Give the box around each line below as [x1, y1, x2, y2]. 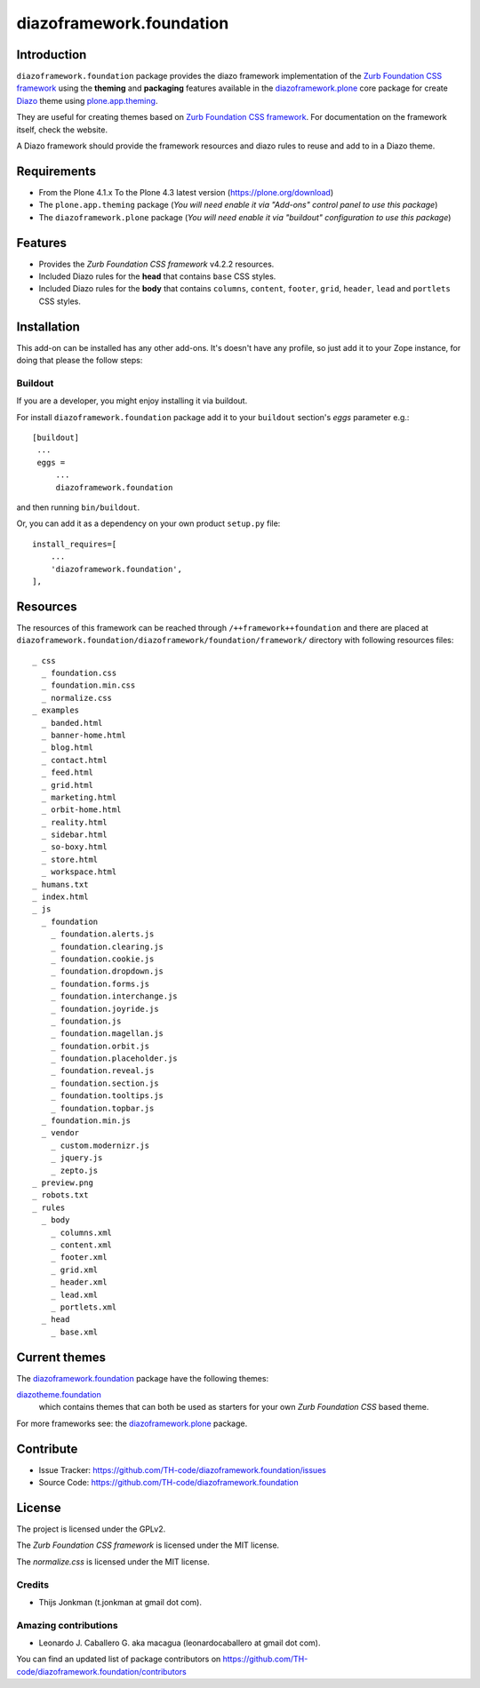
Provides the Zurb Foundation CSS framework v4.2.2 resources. [38, 259, 275, 269]
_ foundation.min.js [41, 1116, 132, 1126]
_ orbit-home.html [41, 805, 122, 815]
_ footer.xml [50, 1253, 108, 1262]
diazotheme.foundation [16, 1389, 102, 1399]
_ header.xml [50, 1278, 108, 1287]
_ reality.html [41, 817, 108, 827]
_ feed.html [41, 768, 93, 777]
